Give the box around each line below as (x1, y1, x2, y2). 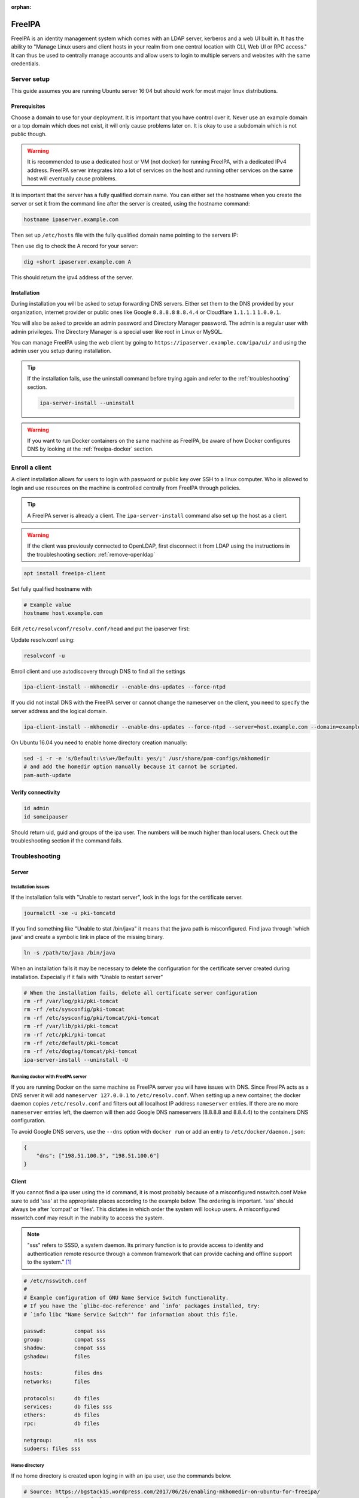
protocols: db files (23, 1395, 100, 1402)
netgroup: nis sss (23, 1437, 97, 1443)
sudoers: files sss (23, 1445, 81, 1452)
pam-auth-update (23, 772, 72, 778)
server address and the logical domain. (11, 707, 108, 714)
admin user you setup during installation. (11, 348, 112, 355)
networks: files (23, 1378, 90, 1385)
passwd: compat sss (23, 1328, 106, 1334)
